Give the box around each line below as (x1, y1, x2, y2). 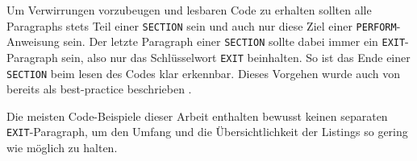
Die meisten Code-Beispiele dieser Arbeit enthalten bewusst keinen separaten (6, 107, 388, 124)
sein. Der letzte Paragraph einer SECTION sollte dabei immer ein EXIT (63, 33, 406, 50)
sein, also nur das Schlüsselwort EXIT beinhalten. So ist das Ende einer (61, 48, 411, 65)
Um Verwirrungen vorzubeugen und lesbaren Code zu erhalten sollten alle (6, 2, 372, 18)
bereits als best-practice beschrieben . (6, 80, 192, 97)
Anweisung (6, 33, 60, 50)
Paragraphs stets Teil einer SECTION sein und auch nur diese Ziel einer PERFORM (6, 17, 397, 34)
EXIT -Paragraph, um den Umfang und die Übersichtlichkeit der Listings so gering (6, 123, 408, 140)
